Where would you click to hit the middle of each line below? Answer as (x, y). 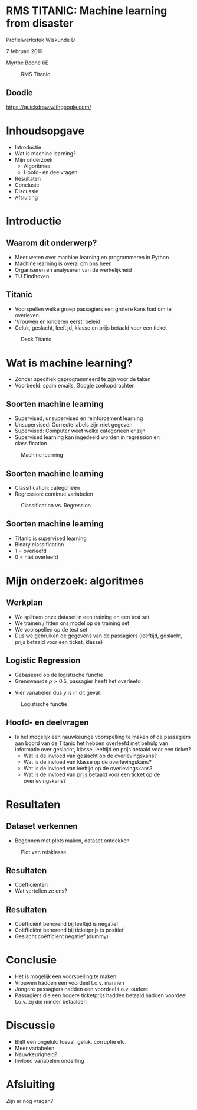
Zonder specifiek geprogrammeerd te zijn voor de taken (83, 379)
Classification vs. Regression (56, 506)
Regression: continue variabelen (54, 494)
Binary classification (39, 544)
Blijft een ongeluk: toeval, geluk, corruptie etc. (70, 1042)
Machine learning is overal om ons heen (63, 263)
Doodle (20, 93)
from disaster (40, 23)
